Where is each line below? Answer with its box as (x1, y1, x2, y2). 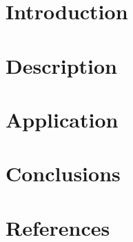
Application (6, 105, 119, 133)
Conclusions (6, 159, 121, 188)
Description (6, 51, 118, 79)
